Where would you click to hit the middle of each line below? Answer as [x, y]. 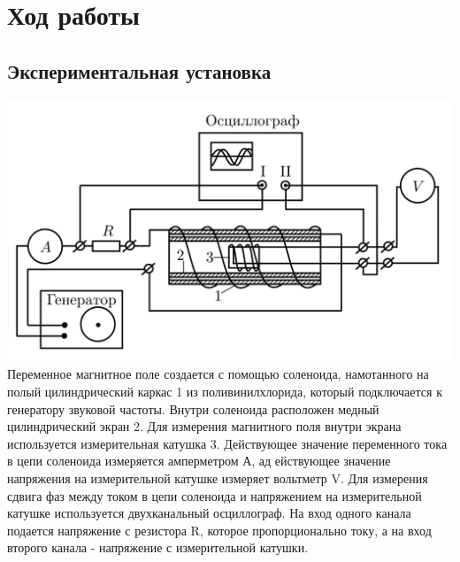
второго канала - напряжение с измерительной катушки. [158, 547]
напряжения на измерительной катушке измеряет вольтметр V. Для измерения [218, 478]
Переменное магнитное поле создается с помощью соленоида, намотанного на [218, 374]
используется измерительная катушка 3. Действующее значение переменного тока [227, 443]
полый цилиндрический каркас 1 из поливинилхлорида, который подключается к [225, 392]
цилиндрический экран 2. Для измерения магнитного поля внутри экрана [204, 426]
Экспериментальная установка [139, 70]
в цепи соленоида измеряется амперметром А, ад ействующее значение [199, 461]
